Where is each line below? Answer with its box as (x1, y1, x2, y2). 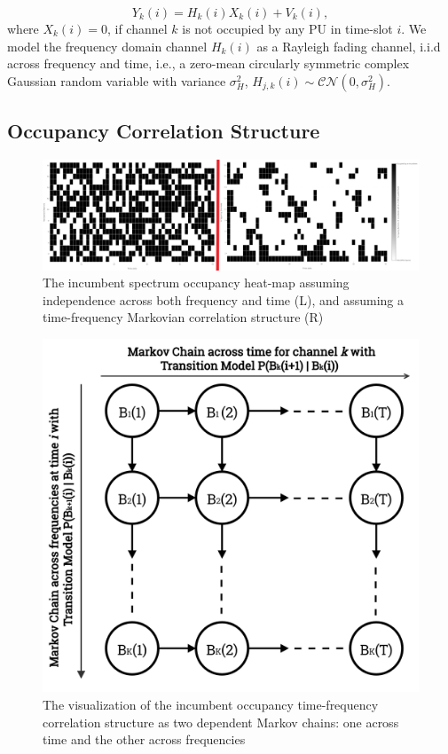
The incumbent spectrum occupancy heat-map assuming (43, 273, 350, 292)
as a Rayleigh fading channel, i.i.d (256, 36, 441, 55)
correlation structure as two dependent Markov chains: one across (43, 712, 399, 731)
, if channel (106, 20, 168, 37)
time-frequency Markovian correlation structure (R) (43, 308, 324, 326)
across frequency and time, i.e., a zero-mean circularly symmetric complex (7, 54, 410, 73)
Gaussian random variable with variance (7, 71, 226, 90)
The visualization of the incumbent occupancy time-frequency (43, 695, 379, 713)
